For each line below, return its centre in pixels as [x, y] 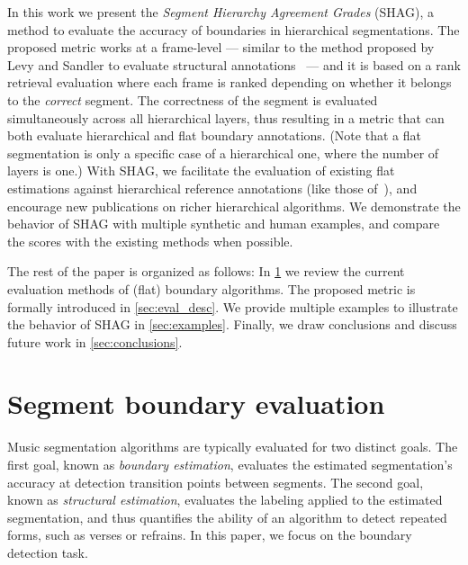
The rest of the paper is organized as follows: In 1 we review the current [206, 271]
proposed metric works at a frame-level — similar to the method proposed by [221, 47]
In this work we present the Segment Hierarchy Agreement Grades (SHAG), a [220, 12]
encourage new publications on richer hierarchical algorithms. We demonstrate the [234, 206]
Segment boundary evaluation [196, 404]
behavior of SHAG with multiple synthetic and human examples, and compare [224, 224]
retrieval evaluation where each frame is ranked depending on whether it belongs [229, 82]
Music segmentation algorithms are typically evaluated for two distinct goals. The [233, 447]
